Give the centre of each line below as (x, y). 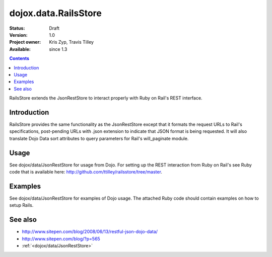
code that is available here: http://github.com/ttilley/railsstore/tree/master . (86, 172)
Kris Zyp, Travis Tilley (72, 42)
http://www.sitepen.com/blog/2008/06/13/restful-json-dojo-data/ (90, 232)
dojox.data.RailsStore (55, 13)
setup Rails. (21, 205)
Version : (18, 35)
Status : (17, 28)
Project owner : (25, 42)
